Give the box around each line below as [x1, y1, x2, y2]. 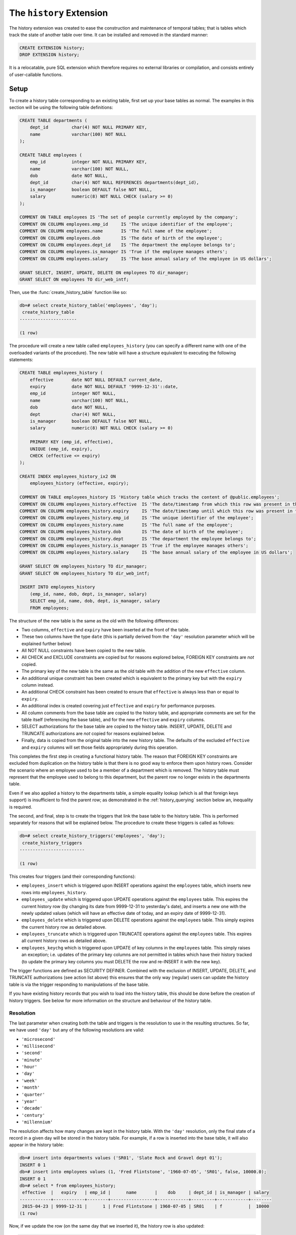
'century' [21, 1112, 45, 1118]
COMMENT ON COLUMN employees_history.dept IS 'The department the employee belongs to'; [19, 536, 257, 541]
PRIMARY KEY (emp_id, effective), [30, 439, 113, 445]
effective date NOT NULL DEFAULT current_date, [30, 377, 163, 382]
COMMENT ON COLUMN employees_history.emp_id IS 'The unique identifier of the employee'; [19, 515, 254, 521]
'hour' [21, 1064, 37, 1070]
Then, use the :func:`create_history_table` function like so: [9, 289, 127, 295]
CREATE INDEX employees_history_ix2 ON [19, 474, 116, 479]
